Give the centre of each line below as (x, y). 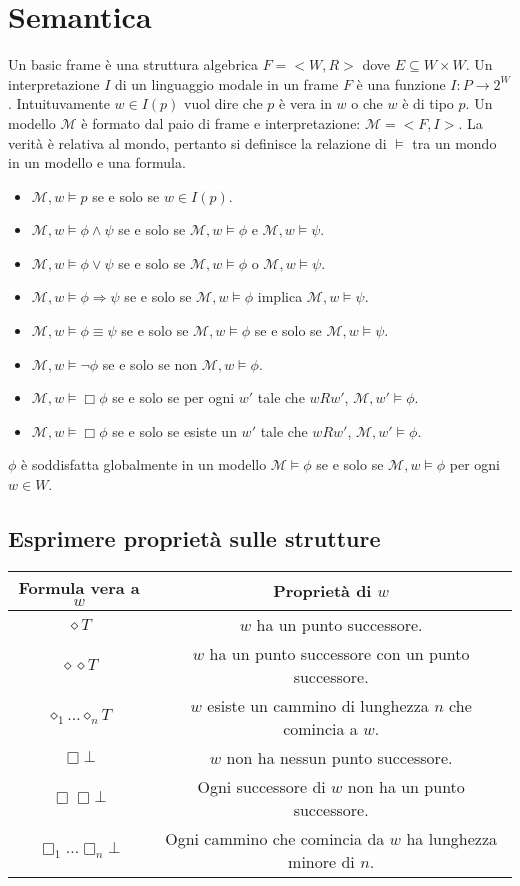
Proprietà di (322, 591)
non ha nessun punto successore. (339, 757)
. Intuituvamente (59, 103)
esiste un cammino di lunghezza (318, 705)
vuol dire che (223, 103)
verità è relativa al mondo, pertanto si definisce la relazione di (197, 142)
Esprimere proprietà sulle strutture (194, 538)
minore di (321, 861)
